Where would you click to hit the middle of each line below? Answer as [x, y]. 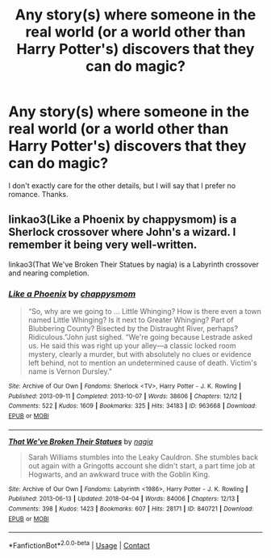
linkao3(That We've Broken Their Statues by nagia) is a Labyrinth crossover [134, 264]
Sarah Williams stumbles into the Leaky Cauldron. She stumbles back [143, 457]
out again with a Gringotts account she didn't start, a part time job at [142, 465]
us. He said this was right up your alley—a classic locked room [132, 346]
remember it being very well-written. [103, 245]
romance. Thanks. [38, 194]
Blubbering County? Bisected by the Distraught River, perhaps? [133, 329]
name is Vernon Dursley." [70, 371]
